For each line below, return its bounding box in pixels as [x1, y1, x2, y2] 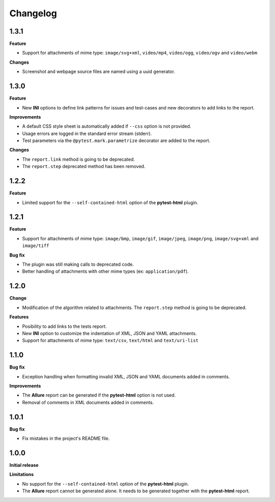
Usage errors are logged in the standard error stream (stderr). [22, 130, 152, 136]
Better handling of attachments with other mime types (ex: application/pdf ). [22, 268, 189, 274]
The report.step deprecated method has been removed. [22, 163, 146, 170]
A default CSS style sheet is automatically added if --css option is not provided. [22, 123, 191, 129]
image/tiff [22, 243, 49, 249]
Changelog [9, 8, 57, 19]
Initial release [9, 462, 39, 468]
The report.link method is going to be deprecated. [22, 156, 135, 162]
